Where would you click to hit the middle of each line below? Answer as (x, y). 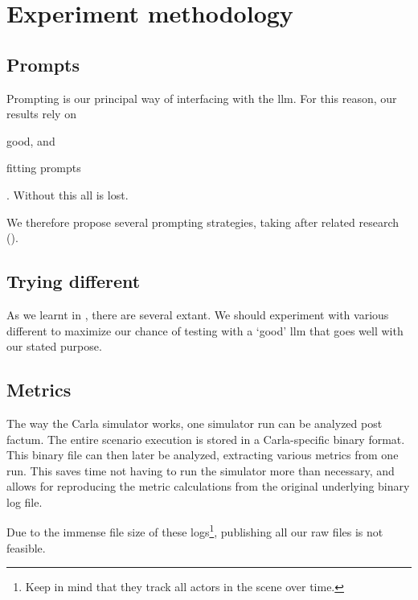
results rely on (41, 114)
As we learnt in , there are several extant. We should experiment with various (198, 314)
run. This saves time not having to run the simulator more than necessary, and (201, 470)
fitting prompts (44, 168)
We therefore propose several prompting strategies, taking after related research (203, 222)
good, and (31, 140)
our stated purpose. (54, 346)
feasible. (26, 547)
